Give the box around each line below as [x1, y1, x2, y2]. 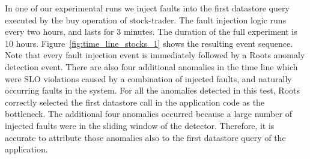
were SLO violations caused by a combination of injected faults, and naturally [5, 72, 292, 85]
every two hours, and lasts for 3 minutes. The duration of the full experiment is [5, 25, 297, 38]
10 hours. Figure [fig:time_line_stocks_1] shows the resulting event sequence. [5, 37, 293, 49]
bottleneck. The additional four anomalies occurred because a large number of [5, 107, 292, 120]
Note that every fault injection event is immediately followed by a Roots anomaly [5, 49, 305, 61]
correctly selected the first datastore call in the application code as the [5, 95, 265, 108]
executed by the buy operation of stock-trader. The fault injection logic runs [5, 13, 287, 26]
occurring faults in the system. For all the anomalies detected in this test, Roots [5, 84, 300, 97]
